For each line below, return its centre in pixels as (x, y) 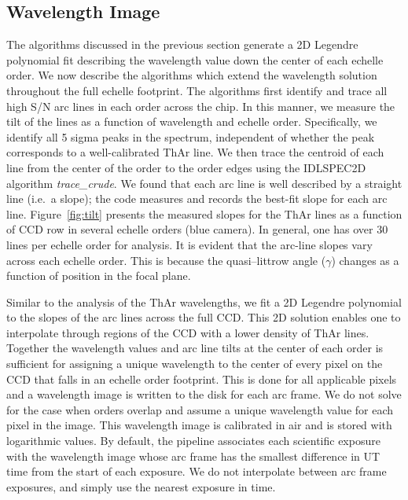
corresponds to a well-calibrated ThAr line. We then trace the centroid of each (195, 152)
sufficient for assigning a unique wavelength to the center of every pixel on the (195, 364)
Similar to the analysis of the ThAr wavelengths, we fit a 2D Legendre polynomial (204, 301)
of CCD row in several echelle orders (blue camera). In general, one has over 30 (197, 229)
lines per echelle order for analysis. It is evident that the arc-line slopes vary (189, 244)
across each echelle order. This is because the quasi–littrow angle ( (166, 260)
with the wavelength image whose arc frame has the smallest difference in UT (193, 456)
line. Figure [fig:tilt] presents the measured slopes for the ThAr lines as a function (204, 213)
